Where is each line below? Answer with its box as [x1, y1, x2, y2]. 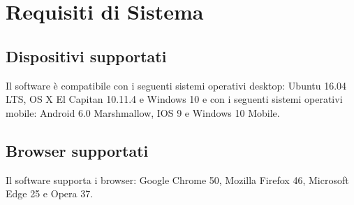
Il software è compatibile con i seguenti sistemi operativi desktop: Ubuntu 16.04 [6, 78, 347, 92]
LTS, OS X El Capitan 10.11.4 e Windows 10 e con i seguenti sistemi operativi [6, 92, 343, 106]
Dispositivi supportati [6, 45, 167, 66]
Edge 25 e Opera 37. [6, 186, 94, 201]
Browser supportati [6, 139, 149, 161]
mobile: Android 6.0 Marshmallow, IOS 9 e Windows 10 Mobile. [6, 105, 280, 120]
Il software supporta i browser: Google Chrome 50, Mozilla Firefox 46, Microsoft [6, 172, 349, 187]
